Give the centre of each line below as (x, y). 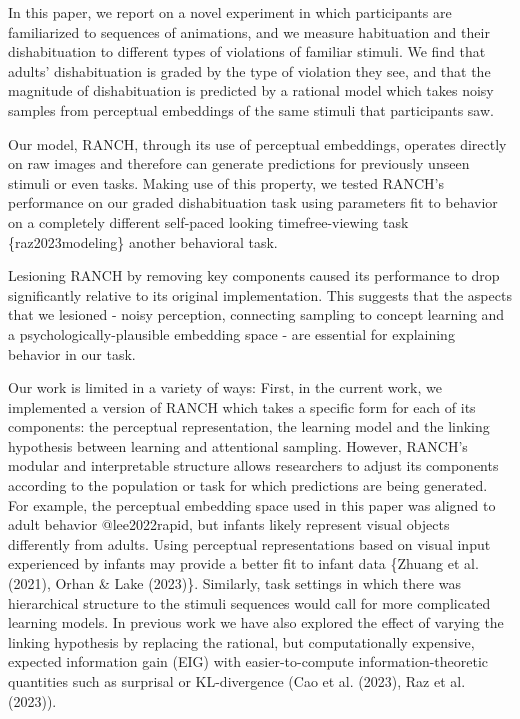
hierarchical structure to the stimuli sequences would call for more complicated (249, 602)
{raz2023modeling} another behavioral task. (143, 241)
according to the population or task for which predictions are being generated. (248, 485)
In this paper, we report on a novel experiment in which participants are (230, 12)
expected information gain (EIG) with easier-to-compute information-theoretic (248, 661)
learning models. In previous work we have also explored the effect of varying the (256, 622)
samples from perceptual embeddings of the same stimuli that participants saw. (251, 109)
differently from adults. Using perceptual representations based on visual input (249, 543)
